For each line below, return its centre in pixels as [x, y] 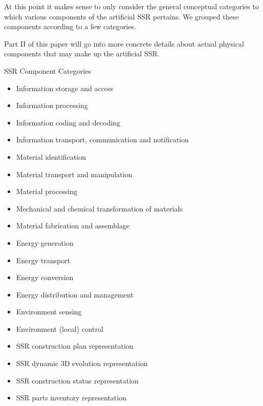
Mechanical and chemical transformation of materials [99, 208]
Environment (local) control [60, 328]
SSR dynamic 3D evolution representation [82, 363]
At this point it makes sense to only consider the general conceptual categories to [131, 6]
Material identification [51, 156]
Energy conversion [45, 277]
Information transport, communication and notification [102, 140]
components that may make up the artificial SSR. [82, 54]
